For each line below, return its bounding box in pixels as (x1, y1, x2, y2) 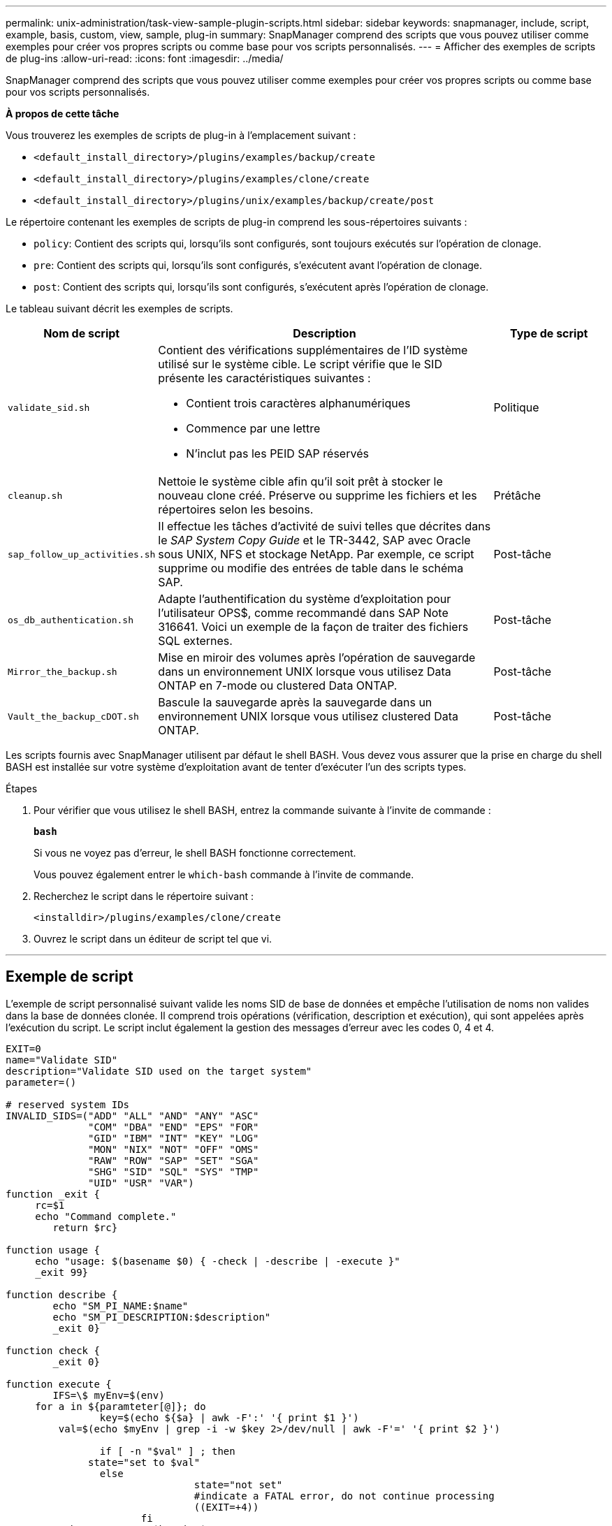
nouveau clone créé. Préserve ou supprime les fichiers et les (158, 488, 477, 502)
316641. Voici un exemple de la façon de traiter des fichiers (158, 620, 469, 634)
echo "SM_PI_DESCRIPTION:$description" (52, 1311, 271, 1323)
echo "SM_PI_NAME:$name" (52, 1300, 189, 1311)
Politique (493, 400, 539, 414)
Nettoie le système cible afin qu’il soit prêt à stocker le (158, 474, 443, 488)
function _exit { (6, 1188, 100, 1200)
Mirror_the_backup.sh (8, 666, 117, 677)
